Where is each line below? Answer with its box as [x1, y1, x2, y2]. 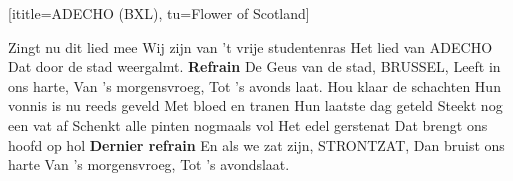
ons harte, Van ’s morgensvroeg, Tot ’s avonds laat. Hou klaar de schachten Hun [8, 75, 501, 96]
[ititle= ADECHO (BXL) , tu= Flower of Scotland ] [8, 3, 310, 23]
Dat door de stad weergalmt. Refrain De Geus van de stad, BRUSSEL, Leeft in [8, 56, 501, 77]
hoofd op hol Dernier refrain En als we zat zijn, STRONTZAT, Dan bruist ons [8, 134, 505, 155]
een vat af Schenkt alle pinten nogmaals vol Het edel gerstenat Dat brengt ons [8, 114, 488, 135]
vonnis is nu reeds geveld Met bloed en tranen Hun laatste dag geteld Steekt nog [8, 95, 503, 116]
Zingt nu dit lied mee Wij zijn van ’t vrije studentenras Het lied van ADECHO [8, 36, 493, 57]
